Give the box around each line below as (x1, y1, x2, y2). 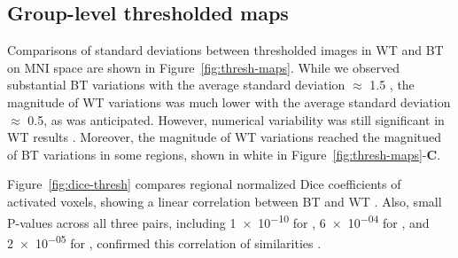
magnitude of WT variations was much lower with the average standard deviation (7, 92, 451, 111)
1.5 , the (369, 75, 415, 94)
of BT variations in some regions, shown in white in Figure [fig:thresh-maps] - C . (7, 145, 441, 163)
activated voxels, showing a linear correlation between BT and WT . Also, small (7, 192, 442, 210)
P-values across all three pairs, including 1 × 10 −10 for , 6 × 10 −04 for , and (7, 210, 430, 231)
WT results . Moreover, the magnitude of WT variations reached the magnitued (7, 128, 442, 146)
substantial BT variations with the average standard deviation (7, 75, 345, 94)
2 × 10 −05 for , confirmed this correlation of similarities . (7, 231, 322, 252)
